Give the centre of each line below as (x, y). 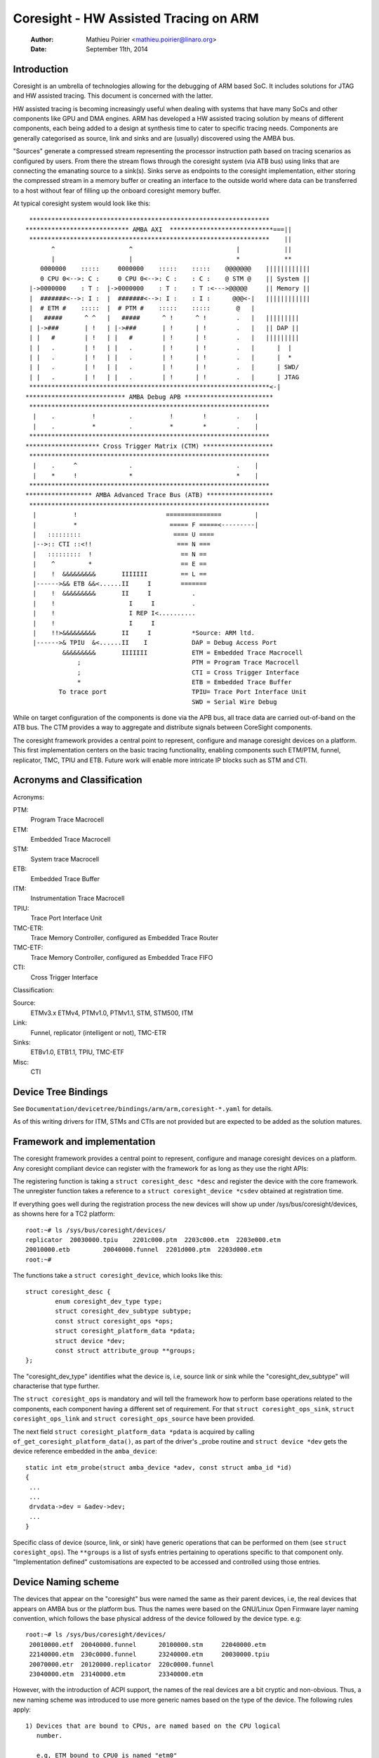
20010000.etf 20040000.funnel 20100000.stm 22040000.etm (147, 1644)
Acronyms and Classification (78, 780)
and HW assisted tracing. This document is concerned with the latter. (113, 96)
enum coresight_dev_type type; (109, 1301)
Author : (42, 39)
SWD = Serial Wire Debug (234, 702)
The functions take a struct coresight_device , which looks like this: (118, 1276)
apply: (22, 1709)
